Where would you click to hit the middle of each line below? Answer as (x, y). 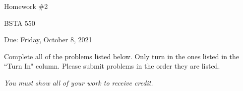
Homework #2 (26, 6)
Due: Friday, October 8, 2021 (48, 40)
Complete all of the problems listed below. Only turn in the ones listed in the (122, 56)
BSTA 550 (20, 23)
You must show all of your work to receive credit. (79, 82)
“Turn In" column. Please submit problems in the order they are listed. (112, 66)
